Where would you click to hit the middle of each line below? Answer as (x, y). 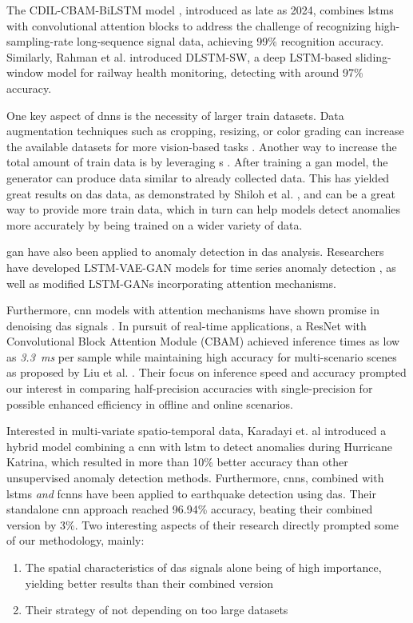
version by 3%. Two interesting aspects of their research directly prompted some (203, 524)
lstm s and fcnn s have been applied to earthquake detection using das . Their (191, 493)
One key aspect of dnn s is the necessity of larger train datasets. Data (175, 115)
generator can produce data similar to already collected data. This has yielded (198, 177)
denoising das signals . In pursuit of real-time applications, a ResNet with (187, 325)
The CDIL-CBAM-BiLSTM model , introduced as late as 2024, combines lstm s (200, 10)
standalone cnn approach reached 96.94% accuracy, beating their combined (190, 509)
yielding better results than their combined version (149, 583)
